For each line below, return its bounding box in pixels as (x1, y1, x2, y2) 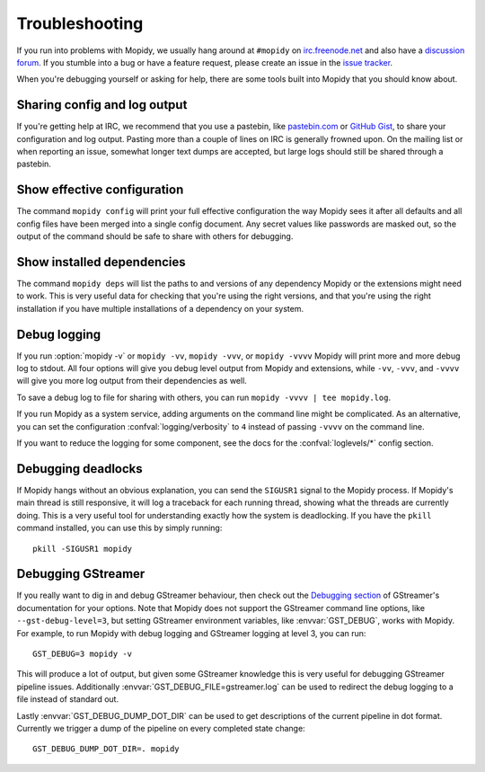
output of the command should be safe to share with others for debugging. (16, 231, 294, 242)
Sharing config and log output (16, 97, 188, 112)
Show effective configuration (16, 182, 184, 198)
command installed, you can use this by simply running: (16, 522, 223, 534)
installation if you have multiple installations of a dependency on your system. (16, 303, 304, 314)
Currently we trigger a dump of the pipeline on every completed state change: (16, 723, 305, 733)
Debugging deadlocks (16, 461, 143, 476)
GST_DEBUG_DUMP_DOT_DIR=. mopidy (32, 744, 180, 754)
